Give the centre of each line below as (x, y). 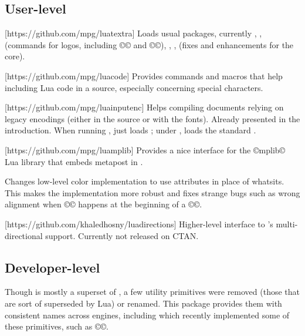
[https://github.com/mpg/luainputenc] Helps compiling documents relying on (144, 107)
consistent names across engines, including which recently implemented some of (147, 315)
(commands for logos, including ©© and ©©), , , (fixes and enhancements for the (149, 44)
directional (24, 235)
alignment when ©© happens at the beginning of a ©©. (104, 204)
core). (15, 56)
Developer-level (52, 267)
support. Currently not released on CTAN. (122, 235)
